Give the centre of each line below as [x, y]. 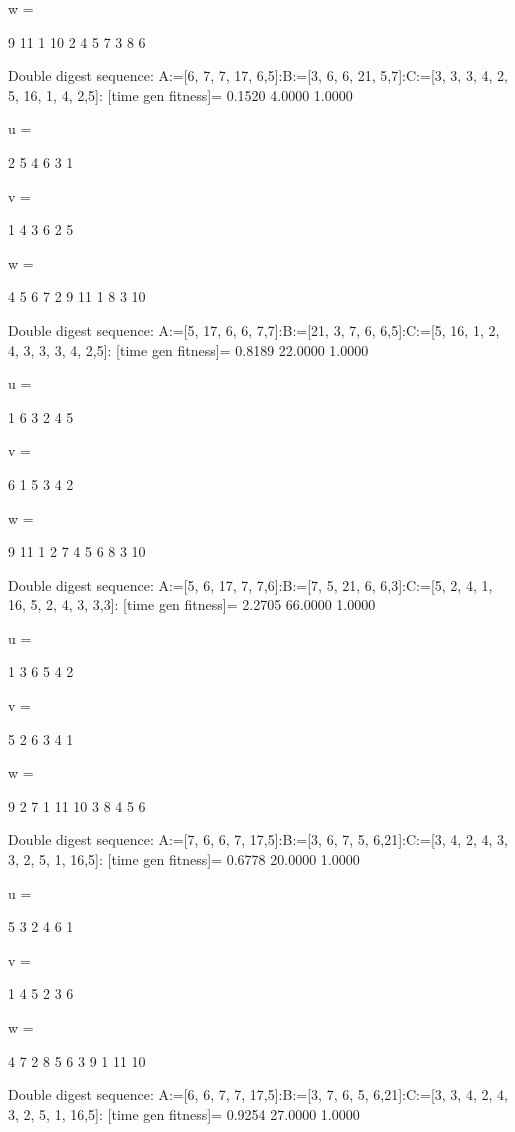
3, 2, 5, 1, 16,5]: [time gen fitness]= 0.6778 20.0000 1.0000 [184, 859]
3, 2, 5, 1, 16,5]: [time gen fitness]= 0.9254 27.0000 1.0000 [184, 1113]
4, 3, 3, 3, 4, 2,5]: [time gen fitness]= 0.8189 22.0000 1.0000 [188, 349]
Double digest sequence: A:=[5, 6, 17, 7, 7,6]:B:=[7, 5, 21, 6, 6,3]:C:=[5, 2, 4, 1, [250, 584]
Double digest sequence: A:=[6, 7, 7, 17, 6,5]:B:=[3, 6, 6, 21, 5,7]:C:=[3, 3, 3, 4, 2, [258, 75]
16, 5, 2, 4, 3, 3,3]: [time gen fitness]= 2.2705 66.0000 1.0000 [192, 604]
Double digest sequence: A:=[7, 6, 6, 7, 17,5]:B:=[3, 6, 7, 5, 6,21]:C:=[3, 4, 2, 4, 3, [258, 839]
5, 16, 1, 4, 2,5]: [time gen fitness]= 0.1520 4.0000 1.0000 [180, 94]
